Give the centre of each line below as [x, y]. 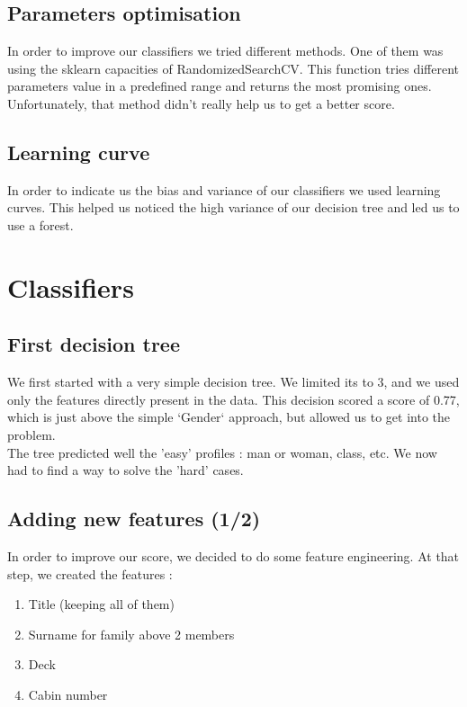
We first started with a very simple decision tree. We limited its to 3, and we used [233, 382]
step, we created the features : [90, 573]
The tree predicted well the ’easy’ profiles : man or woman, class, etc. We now [222, 452]
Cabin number [68, 694]
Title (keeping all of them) [101, 604]
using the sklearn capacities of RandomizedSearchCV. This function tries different [233, 68]
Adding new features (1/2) [134, 519]
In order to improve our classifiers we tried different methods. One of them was [225, 51]
